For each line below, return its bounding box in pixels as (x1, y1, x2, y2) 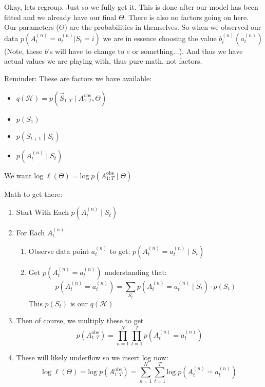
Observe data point (28, 245, 89, 256)
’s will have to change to (48, 45, 124, 56)
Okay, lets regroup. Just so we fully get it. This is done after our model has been (4, 2, 258, 12)
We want (4, 170, 32, 180)
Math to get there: (4, 188, 63, 199)
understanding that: (104, 266, 167, 277)
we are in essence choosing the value (103, 32, 217, 43)
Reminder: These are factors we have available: (4, 72, 152, 83)
